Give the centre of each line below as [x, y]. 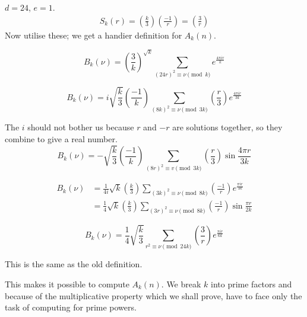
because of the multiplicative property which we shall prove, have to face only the [153, 295]
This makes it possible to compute [67, 284]
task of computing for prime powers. [71, 307]
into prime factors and [251, 284]
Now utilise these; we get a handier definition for [94, 35]
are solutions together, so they [227, 127]
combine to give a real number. [61, 138]
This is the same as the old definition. [74, 264]
